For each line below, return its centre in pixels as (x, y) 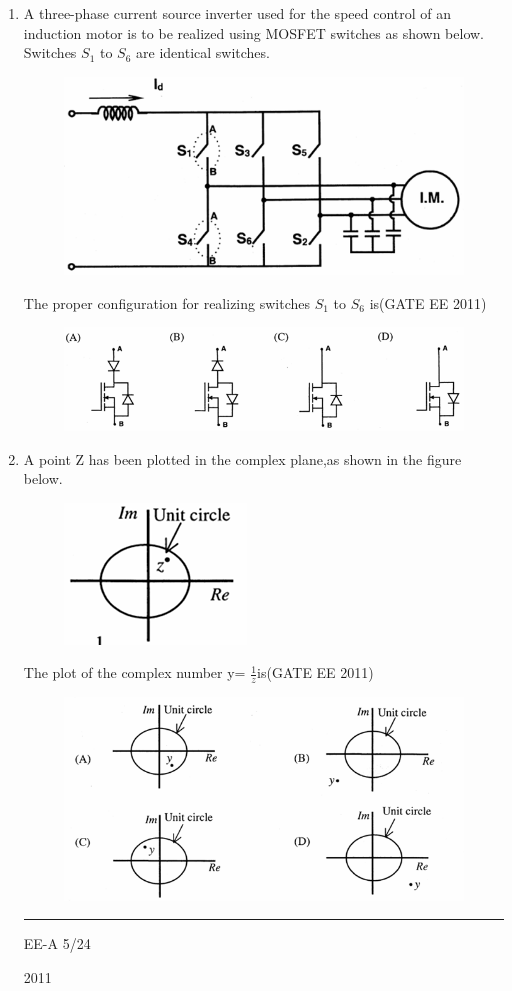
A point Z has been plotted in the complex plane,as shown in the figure (242, 458)
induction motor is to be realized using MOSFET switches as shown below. (253, 32)
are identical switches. (203, 52)
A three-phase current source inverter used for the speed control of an (237, 13)
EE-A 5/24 (57, 943)
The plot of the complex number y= (134, 672)
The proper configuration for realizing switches (166, 302)
